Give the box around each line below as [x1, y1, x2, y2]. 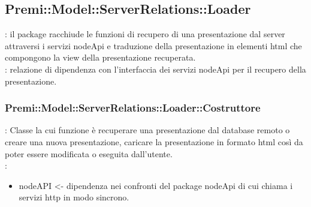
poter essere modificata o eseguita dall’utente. [5, 147, 173, 160]
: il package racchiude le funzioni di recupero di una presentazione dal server [5, 28, 285, 40]
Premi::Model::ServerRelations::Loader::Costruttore [5, 100, 261, 115]
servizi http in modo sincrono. [19, 191, 129, 203]
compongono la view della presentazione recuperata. [5, 51, 196, 64]
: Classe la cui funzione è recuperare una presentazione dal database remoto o [5, 124, 290, 136]
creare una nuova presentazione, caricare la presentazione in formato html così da [5, 135, 303, 148]
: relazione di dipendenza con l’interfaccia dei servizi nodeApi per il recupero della [5, 62, 306, 75]
